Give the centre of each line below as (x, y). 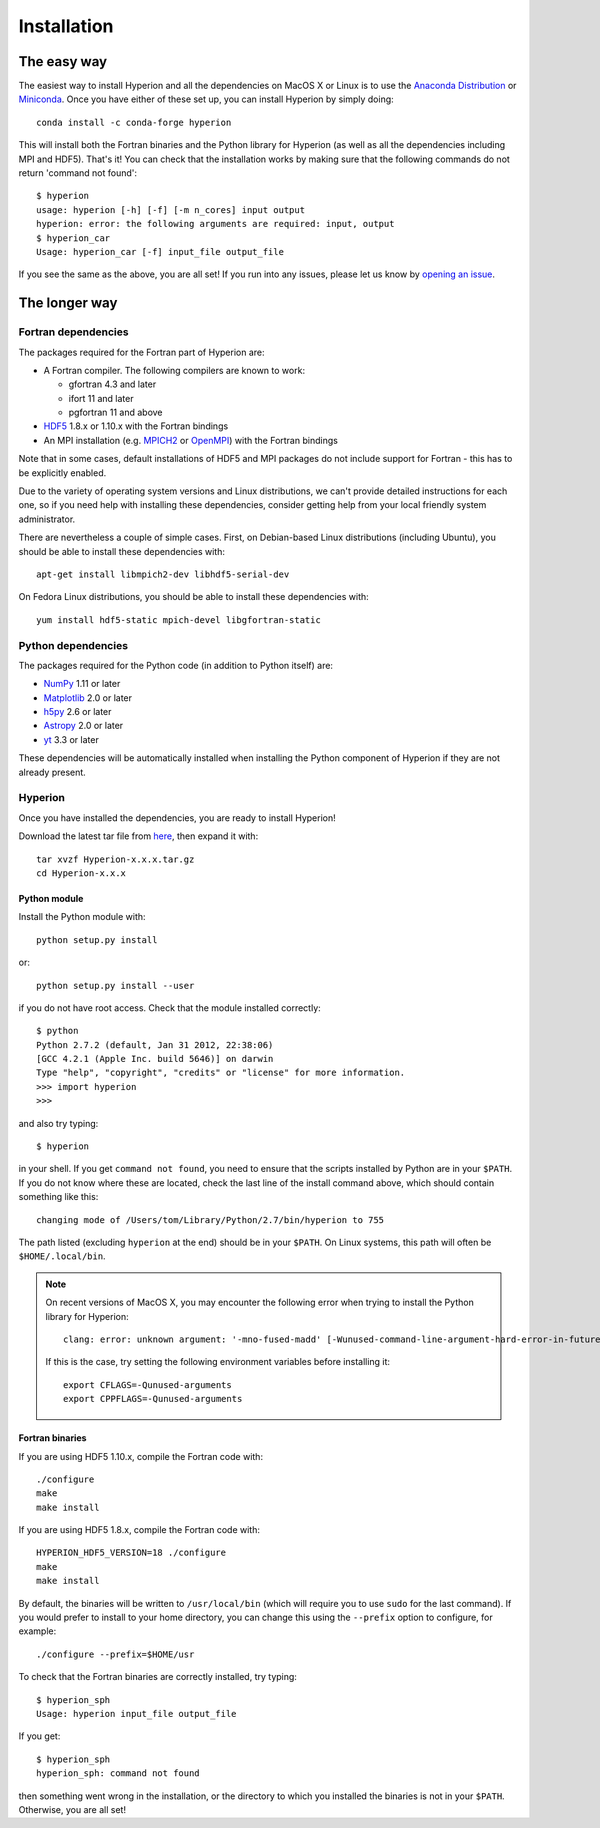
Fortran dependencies (73, 332)
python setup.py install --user (115, 985)
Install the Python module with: (82, 917)
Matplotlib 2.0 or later (88, 697)
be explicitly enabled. (62, 472)
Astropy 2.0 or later (83, 726)
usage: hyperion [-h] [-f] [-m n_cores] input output (170, 209)
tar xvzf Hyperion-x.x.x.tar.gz (115, 859)
